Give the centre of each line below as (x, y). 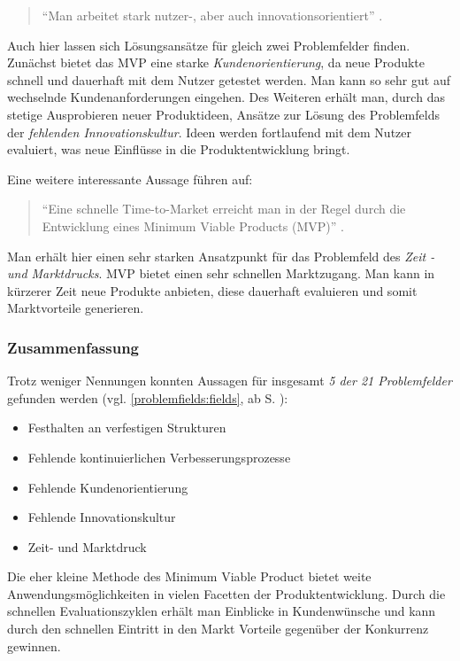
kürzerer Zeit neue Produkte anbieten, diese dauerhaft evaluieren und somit (212, 290)
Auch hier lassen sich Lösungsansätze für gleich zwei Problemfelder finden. (209, 45)
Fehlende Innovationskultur (102, 517)
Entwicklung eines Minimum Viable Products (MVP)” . (193, 226)
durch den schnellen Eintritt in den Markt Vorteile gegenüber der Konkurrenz (218, 629)
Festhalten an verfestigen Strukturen (127, 428)
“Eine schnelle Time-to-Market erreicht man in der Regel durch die (224, 209)
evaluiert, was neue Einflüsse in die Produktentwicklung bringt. (179, 149)
